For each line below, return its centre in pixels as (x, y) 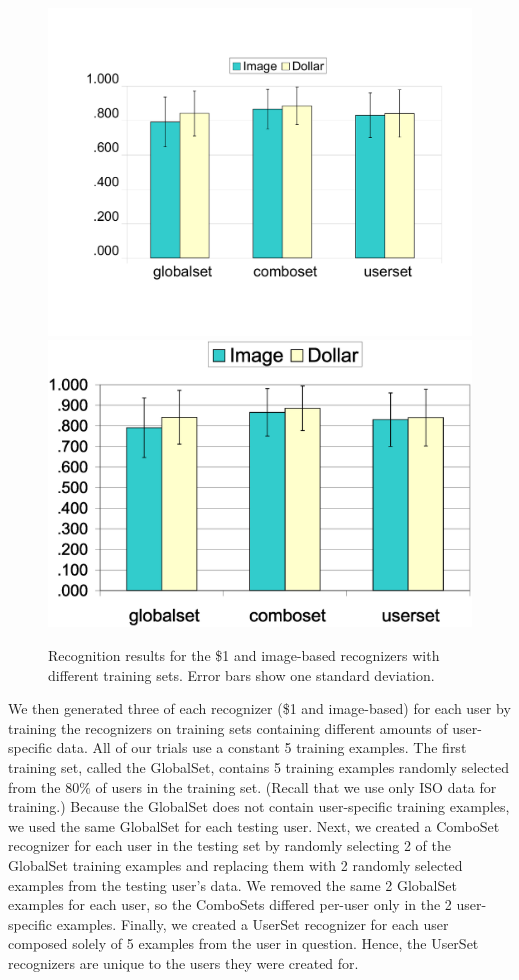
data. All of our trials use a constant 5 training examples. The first (261, 747)
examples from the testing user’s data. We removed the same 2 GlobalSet (232, 884)
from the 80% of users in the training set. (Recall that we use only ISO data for (252, 786)
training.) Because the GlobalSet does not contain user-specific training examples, (259, 806)
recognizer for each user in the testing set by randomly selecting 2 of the (230, 845)
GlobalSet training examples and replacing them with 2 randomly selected (235, 865)
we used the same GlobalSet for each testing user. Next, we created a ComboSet (254, 825)
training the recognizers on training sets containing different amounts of (228, 727)
